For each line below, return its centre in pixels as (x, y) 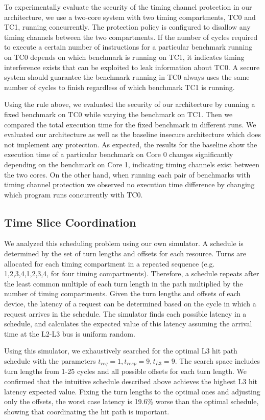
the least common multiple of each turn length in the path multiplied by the (124, 283)
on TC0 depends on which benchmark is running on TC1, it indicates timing (124, 57)
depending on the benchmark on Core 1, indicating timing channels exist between (132, 164)
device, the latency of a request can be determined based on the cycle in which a (130, 304)
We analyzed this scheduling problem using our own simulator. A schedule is (124, 243)
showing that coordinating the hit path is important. (87, 411)
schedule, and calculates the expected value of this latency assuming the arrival (128, 324)
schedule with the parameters (50, 361)
